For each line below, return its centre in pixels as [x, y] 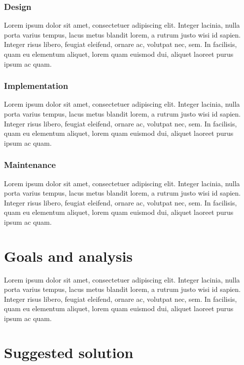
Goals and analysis [69, 256]
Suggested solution [69, 352]
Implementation [36, 86]
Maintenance [30, 165]
